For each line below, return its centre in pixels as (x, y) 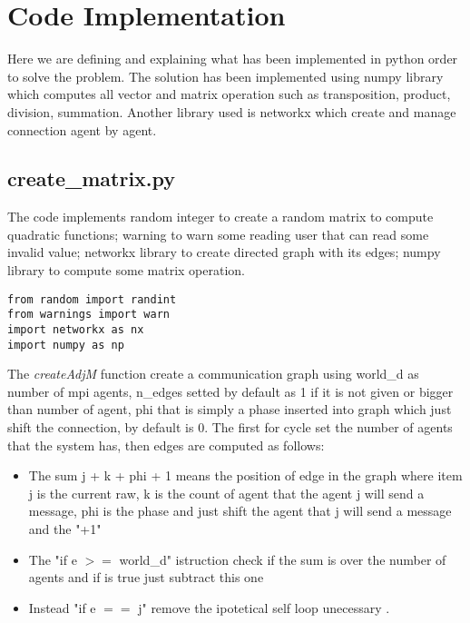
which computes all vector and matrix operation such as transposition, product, (229, 94)
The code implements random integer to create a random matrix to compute (220, 217)
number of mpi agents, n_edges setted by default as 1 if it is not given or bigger (230, 391)
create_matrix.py (92, 178)
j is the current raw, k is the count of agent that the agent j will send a (226, 493)
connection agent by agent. (82, 129)
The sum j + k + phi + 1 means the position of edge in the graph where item (245, 475)
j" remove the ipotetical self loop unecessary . (264, 607)
